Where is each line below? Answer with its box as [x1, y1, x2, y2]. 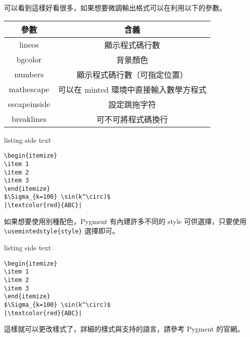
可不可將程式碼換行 [96, 113, 168, 125]
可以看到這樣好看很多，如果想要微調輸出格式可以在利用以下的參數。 [4, 2, 226, 12]
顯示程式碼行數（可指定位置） [76, 68, 188, 80]
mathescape [8, 83, 50, 95]
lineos [19, 39, 39, 51]
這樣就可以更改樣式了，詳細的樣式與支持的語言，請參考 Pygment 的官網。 [4, 324, 244, 334]
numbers [14, 68, 44, 80]
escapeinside [8, 98, 51, 110]
